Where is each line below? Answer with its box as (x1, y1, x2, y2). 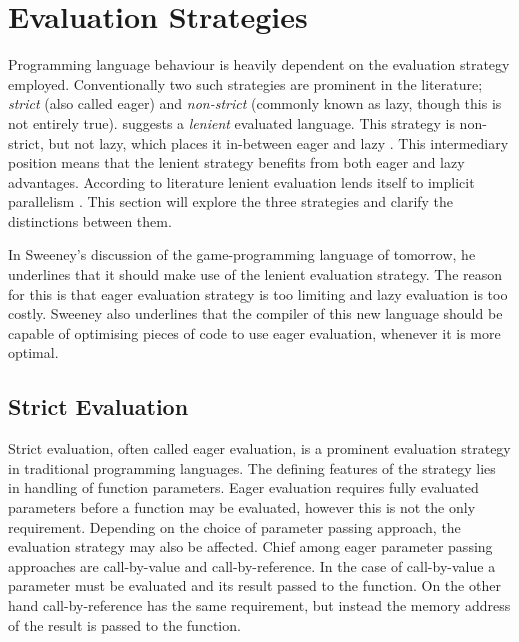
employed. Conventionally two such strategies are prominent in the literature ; (8, 73, 483, 94)
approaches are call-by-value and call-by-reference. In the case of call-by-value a (8, 555, 496, 576)
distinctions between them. (8, 210, 172, 231)
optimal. (8, 342, 59, 363)
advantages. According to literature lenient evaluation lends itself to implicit (8, 171, 475, 192)
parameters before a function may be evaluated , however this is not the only (8, 497, 476, 518)
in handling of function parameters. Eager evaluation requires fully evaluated (8, 477, 479, 498)
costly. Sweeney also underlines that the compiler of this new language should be (8, 303, 503, 324)
